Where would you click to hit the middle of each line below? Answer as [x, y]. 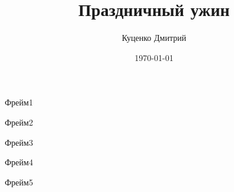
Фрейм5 [19, 182]
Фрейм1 [19, 102]
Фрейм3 [19, 142]
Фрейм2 [19, 122]
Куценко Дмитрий [154, 38]
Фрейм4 [19, 162]
